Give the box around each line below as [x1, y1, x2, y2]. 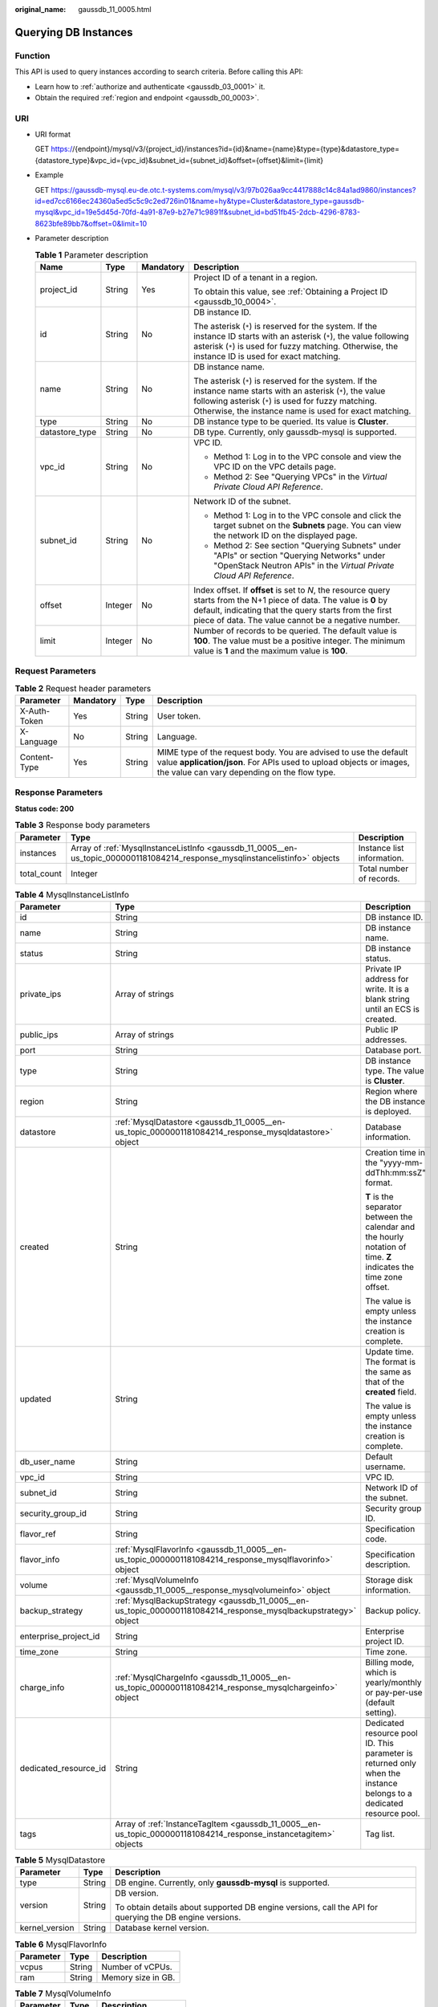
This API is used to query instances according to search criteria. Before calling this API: [14, 67, 304, 76]
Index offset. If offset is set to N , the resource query [193, 584, 391, 596]
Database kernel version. [115, 1923, 209, 1934]
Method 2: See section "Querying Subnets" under [213, 539, 401, 551]
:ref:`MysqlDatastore [115, 1116, 193, 1127]
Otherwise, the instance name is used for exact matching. [193, 405, 412, 417]
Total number [358, 863, 409, 874]
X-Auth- [19, 706, 51, 717]
